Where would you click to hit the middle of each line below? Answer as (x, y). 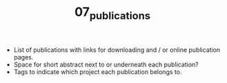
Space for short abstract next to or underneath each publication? (106, 64)
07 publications (112, 13)
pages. (23, 57)
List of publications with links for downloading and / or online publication (117, 50)
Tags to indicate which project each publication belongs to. (98, 72)
